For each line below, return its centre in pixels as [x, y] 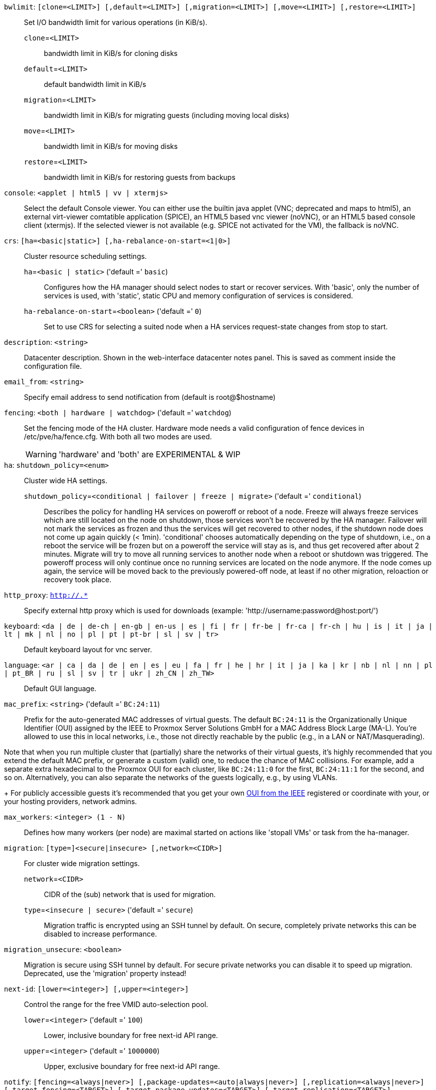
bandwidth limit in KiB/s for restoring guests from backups [140, 177]
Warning [41, 454]
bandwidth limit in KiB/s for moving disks [111, 146]
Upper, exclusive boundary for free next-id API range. [132, 1066]
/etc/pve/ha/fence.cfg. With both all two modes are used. [118, 437]
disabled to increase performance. [101, 934]
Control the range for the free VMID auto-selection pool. [116, 1004]
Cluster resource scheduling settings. [86, 256]
